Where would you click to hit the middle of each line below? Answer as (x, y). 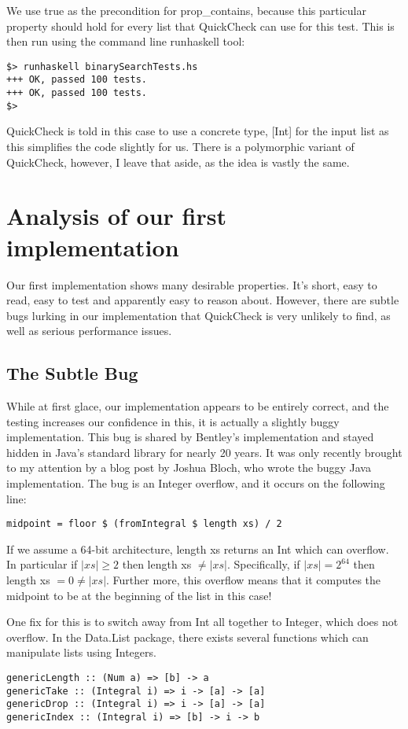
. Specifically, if (263, 564)
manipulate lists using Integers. (81, 652)
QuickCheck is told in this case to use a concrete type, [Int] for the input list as (198, 131)
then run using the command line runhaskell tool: (126, 41)
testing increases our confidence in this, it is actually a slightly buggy (173, 421)
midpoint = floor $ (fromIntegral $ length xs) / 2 (144, 524)
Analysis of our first (116, 216)
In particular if (42, 564)
